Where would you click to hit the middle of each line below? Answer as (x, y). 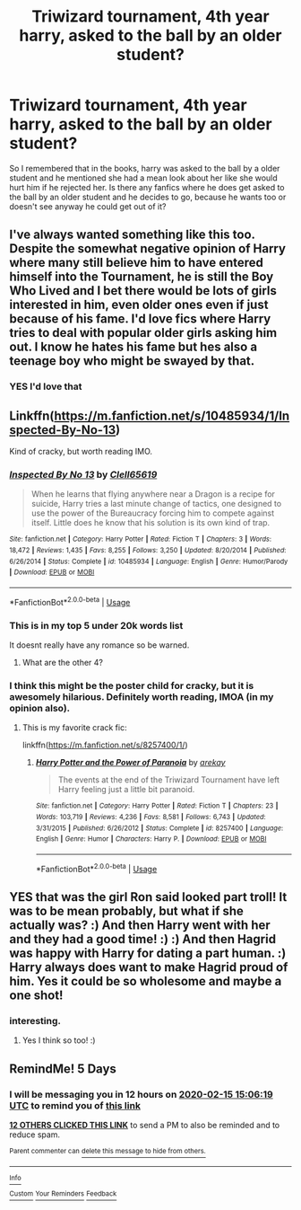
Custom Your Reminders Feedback (63, 1194)
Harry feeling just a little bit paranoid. (126, 790)
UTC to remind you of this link (75, 1105)
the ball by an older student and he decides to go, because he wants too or (148, 197)
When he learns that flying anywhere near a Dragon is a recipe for (153, 494)
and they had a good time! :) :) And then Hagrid (142, 939)
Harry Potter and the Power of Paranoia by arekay (130, 763)
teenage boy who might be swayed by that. (132, 361)
